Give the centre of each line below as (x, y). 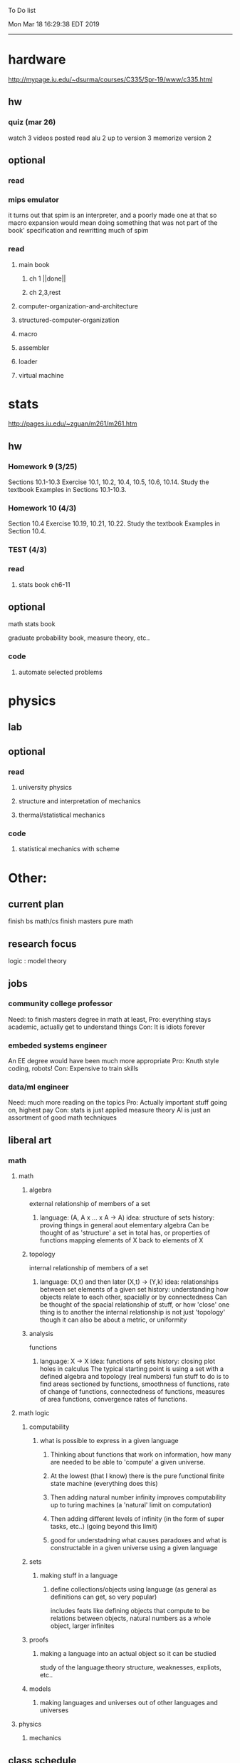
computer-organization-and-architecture (78, 306)
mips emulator (34, 199)
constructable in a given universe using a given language (134, 1548)
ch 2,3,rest (45, 292)
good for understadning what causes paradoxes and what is (139, 1540)
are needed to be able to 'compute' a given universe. (128, 1462)
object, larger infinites (82, 1626)
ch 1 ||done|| (47, 278)
